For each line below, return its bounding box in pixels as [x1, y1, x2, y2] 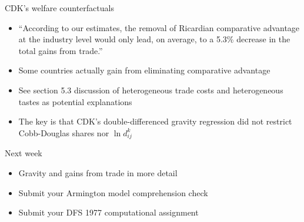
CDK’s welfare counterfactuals [5, 2, 114, 14]
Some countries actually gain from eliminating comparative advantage [18, 64, 270, 76]
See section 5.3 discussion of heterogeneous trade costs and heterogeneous [18, 83, 283, 96]
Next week [5, 147, 42, 159]
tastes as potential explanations [18, 95, 132, 107]
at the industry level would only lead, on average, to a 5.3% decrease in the [18, 33, 290, 45]
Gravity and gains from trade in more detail [18, 167, 178, 179]
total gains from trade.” [18, 44, 103, 56]
